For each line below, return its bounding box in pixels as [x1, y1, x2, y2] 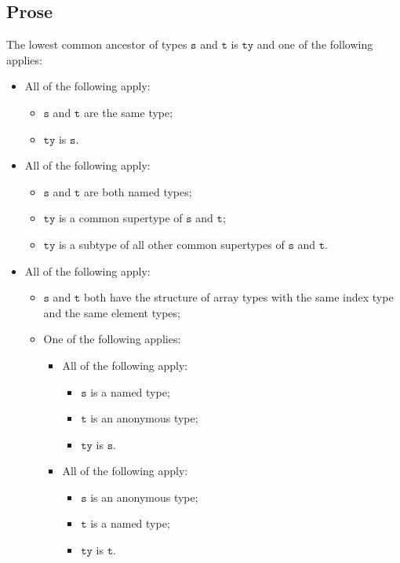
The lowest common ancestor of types [6, 36, 187, 53]
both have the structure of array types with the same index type [83, 289, 394, 305]
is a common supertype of [58, 210, 183, 226]
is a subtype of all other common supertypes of [58, 236, 285, 252]
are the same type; [83, 104, 173, 120]
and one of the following [256, 36, 373, 53]
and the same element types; [43, 304, 180, 320]
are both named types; [83, 183, 192, 199]
